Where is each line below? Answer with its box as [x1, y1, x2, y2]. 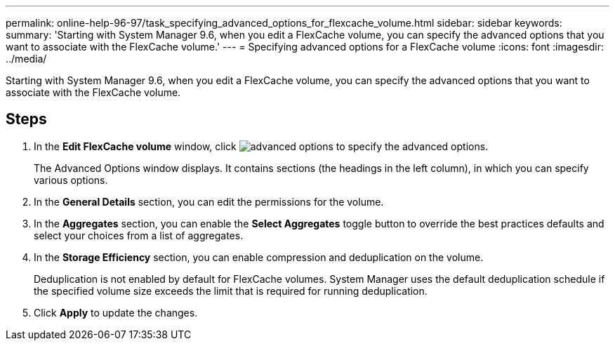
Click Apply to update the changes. [34, 306, 198, 319]
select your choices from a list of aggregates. [34, 229, 244, 241]
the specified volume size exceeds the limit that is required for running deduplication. [34, 284, 428, 297]
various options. [34, 173, 108, 186]
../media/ [6, 53, 47, 65]
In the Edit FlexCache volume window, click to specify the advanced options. [34, 140, 489, 152]
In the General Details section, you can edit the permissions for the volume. [34, 195, 384, 208]
